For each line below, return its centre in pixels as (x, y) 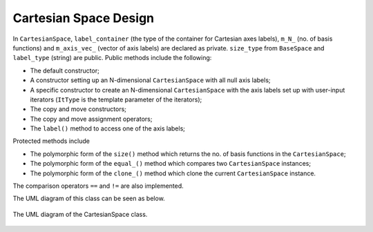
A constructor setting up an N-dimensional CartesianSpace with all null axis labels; (150, 80)
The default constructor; (65, 70)
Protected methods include (51, 141)
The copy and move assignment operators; (91, 119)
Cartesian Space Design (84, 18)
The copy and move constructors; (78, 109)
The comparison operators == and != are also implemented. (98, 186)
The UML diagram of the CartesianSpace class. (80, 214)
